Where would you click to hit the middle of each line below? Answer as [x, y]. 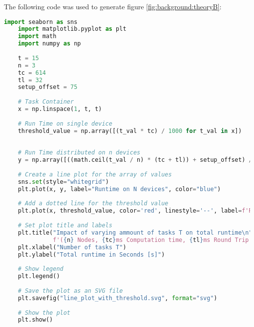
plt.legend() [39, 276]
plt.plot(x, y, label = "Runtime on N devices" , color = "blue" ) [119, 189]
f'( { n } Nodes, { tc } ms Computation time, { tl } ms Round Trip [151, 240]
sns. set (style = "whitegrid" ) [63, 182]
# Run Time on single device [65, 123]
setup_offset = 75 [48, 87]
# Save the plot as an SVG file [70, 291]
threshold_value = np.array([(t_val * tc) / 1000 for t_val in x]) [130, 131]
